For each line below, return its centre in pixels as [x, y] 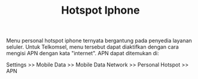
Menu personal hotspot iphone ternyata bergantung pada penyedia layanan [99, 41]
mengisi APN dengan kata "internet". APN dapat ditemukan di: [83, 53]
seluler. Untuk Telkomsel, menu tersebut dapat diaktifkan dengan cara [93, 47]
